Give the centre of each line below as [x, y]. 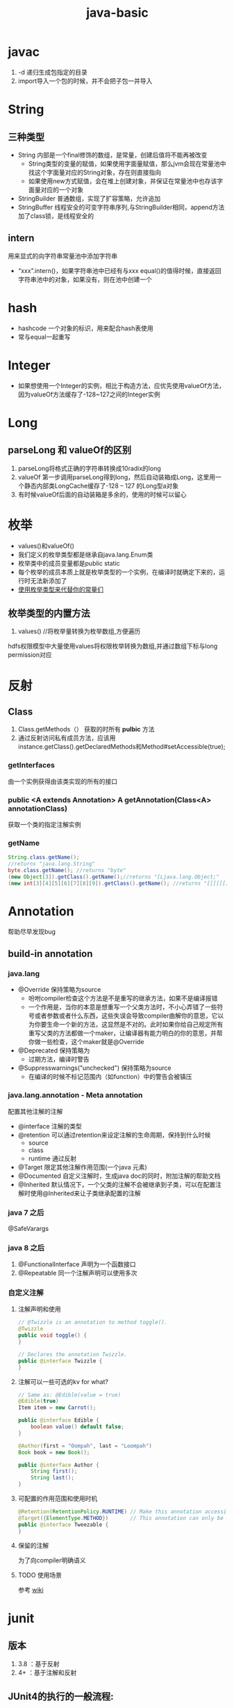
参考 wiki [31, 1590]
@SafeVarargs [28, 1228]
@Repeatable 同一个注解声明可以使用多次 [77, 1273]
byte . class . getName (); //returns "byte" [67, 871]
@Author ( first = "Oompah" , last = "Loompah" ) [85, 1446]
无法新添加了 [49, 580]
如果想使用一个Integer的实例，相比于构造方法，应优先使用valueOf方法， [121, 385]
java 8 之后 [26, 1248]
